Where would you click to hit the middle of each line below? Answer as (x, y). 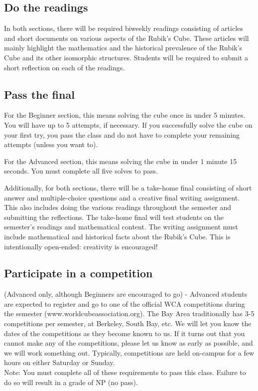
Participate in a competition (78, 273)
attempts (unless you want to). (51, 144)
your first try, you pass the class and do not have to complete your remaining (122, 134)
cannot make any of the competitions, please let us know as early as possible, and (129, 343)
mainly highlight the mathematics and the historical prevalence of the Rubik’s (123, 48)
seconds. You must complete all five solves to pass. (81, 171)
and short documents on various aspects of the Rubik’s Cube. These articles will (127, 38)
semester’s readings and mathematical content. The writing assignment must (121, 227)
